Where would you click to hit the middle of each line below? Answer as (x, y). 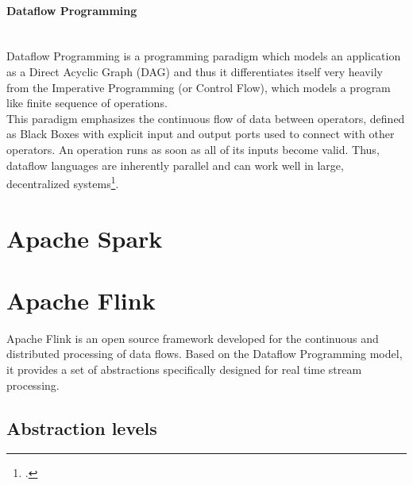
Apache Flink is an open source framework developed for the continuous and (193, 338)
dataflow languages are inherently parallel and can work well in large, (175, 165)
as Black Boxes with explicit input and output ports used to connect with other (201, 134)
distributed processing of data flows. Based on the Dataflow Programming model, (205, 354)
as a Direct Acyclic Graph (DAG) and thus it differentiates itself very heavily (195, 71)
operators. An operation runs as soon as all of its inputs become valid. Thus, (193, 149)
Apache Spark (85, 238)
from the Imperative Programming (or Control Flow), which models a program (199, 87)
